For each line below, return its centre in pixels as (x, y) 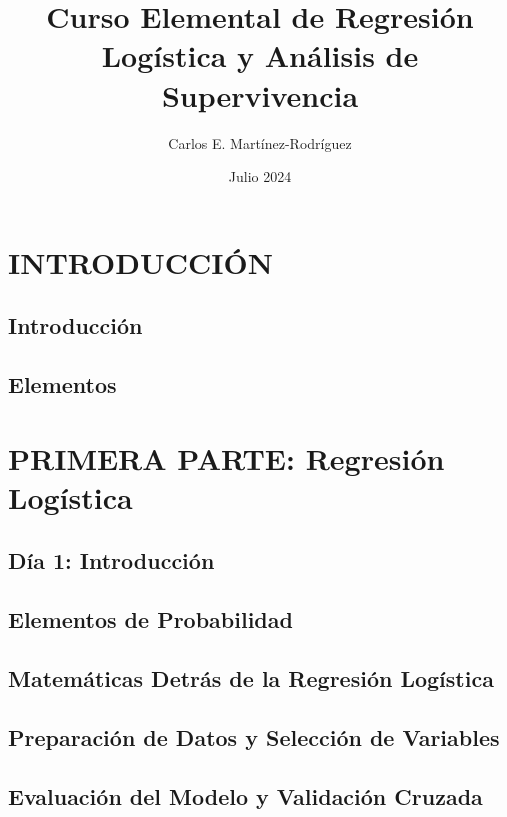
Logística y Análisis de (260, 55)
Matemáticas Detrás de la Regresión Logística (251, 677)
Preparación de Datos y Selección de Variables (254, 736)
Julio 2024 (260, 176)
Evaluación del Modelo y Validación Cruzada (245, 795)
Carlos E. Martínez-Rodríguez (260, 142)
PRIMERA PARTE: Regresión (226, 457)
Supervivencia (260, 94)
